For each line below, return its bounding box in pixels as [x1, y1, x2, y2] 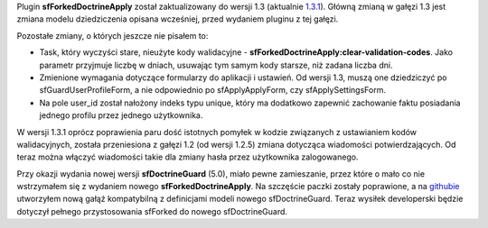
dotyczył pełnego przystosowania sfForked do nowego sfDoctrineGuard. [16, 205, 288, 216]
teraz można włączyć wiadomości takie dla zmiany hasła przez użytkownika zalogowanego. [16, 151, 359, 162]
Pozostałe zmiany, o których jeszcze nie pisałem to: [16, 30, 209, 41]
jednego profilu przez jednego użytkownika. [39, 110, 203, 121]
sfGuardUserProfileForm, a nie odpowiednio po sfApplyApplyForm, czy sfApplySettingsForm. [39, 85, 386, 96]
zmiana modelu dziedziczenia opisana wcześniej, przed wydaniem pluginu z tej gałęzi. [16, 14, 339, 24]
